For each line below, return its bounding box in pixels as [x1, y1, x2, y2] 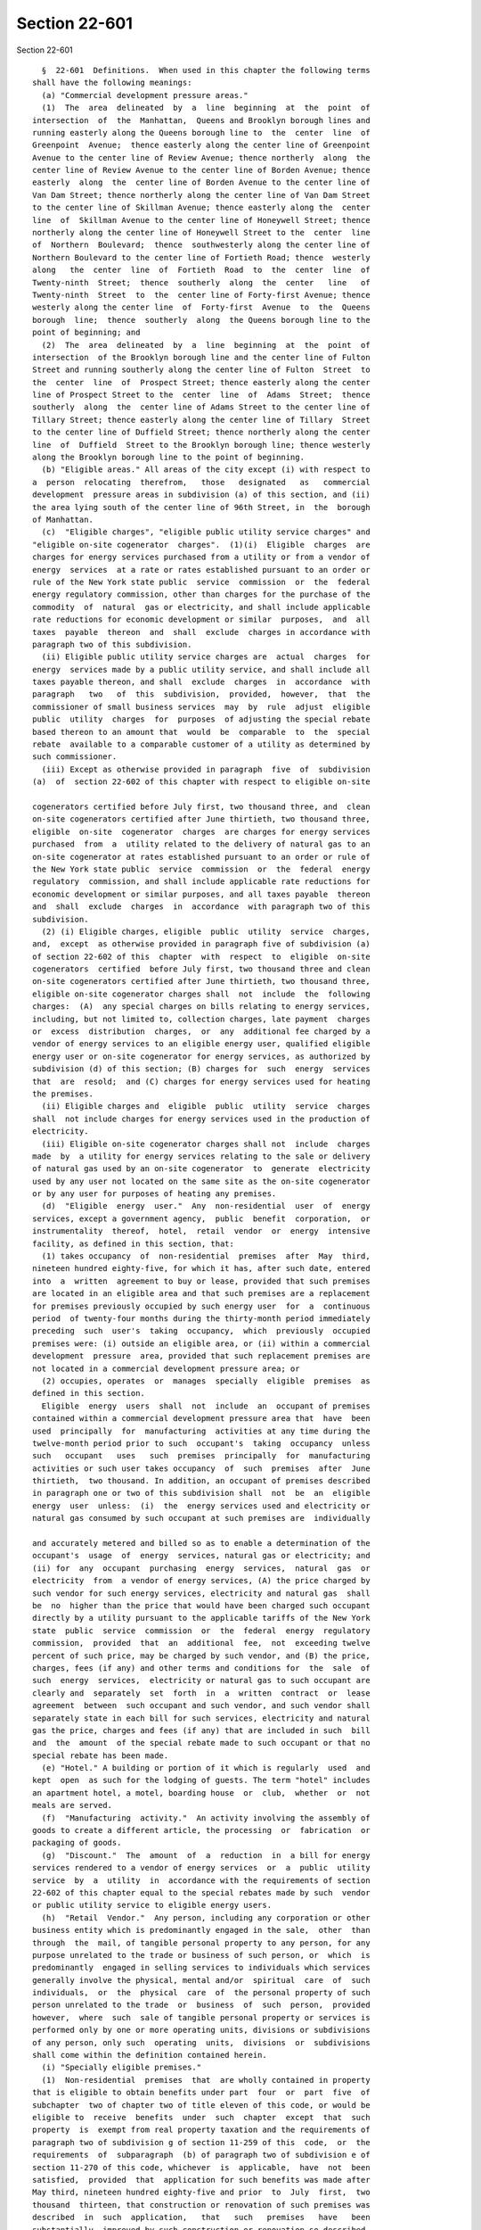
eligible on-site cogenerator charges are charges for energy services [32, 826, 371, 837]
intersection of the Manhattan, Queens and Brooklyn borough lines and [32, 115, 371, 125]
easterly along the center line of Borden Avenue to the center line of [32, 178, 371, 187]
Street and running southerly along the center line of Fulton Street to [32, 365, 371, 375]
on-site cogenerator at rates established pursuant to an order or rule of [32, 852, 371, 862]
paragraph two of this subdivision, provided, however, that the [32, 690, 371, 699]
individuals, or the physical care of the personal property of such [32, 1987, 371, 1998]
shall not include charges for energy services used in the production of [32, 1113, 371, 1124]
